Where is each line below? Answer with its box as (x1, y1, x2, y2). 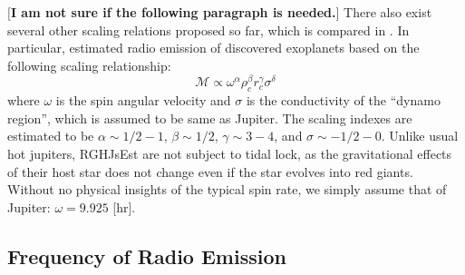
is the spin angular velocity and (55, 91, 231, 110)
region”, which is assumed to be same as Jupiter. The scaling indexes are (7, 108, 412, 127)
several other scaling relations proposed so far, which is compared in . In (7, 20, 410, 39)
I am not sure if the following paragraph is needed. (10, 3, 336, 21)
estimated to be (7, 126, 94, 145)
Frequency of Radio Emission (7, 241, 286, 270)
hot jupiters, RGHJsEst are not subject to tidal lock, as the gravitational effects (7, 144, 452, 163)
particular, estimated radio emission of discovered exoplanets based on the (7, 38, 420, 57)
